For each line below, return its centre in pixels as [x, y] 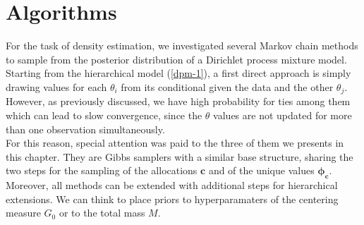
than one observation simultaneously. [85, 129]
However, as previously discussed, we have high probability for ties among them [178, 101]
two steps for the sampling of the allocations [102, 170]
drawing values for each [56, 86]
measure [23, 213]
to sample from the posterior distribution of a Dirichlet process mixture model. [176, 59]
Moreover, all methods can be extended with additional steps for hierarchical [172, 185]
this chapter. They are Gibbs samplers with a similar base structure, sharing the [180, 156]
